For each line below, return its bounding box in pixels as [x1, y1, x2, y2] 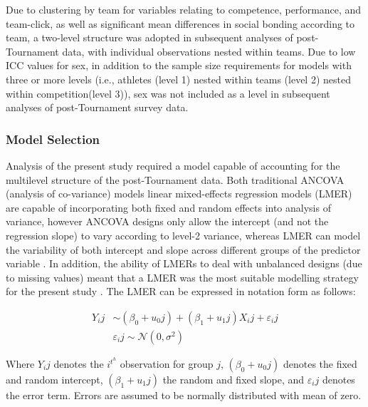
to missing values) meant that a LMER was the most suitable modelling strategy [6, 269, 359, 284]
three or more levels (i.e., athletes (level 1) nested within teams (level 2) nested [6, 71, 351, 86]
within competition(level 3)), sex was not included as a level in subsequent [6, 86, 330, 101]
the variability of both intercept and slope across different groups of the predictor [6, 242, 361, 257]
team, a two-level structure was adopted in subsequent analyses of [6, 30, 293, 45]
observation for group [120, 356, 214, 371]
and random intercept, [6, 372, 103, 387]
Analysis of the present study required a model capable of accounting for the [6, 158, 340, 172]
